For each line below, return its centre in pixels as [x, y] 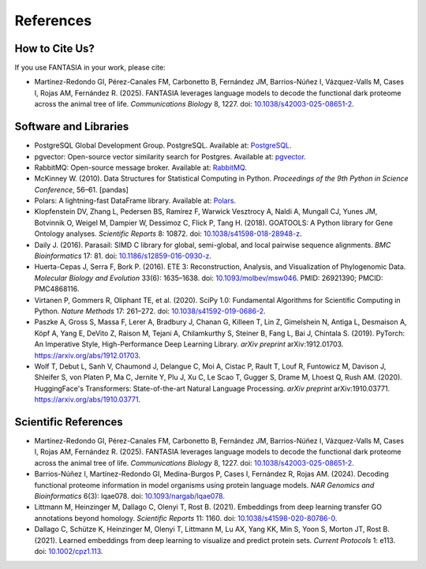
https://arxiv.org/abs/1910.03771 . [88, 399]
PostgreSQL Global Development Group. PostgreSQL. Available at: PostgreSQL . [163, 145]
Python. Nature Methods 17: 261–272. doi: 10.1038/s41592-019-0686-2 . [150, 311]
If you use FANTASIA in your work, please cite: [90, 68]
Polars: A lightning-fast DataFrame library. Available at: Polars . [135, 200]
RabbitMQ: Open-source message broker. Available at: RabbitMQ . [141, 167]
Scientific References [69, 422]
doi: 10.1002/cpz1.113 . [69, 551]
